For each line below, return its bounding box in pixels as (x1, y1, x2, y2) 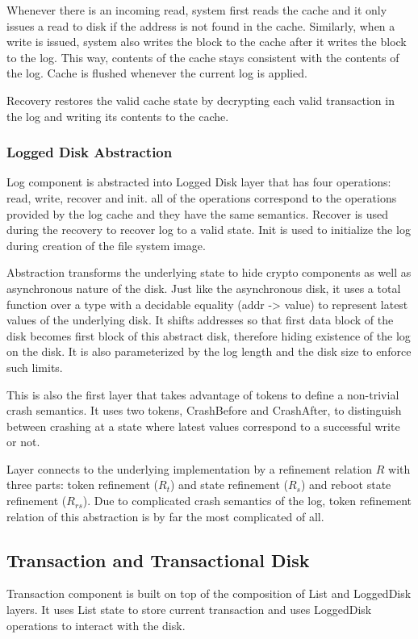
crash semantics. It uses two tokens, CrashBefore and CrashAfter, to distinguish (6, 402, 402, 419)
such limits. (6, 358, 63, 375)
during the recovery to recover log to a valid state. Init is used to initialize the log (6, 221, 411, 238)
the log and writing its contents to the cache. (6, 107, 229, 124)
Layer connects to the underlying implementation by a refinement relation (6, 460, 373, 477)
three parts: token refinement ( (6, 476, 159, 493)
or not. (6, 433, 40, 450)
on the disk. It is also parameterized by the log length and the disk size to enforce (6, 343, 412, 360)
